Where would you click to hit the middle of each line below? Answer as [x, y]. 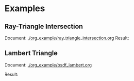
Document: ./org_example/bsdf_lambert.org [48, 65]
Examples [25, 8]
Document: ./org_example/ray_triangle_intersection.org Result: [67, 38]
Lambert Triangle [31, 53]
